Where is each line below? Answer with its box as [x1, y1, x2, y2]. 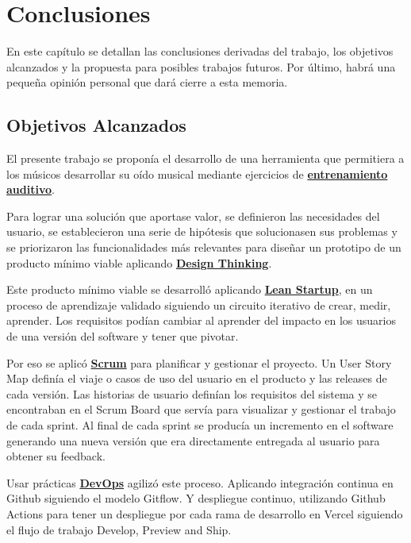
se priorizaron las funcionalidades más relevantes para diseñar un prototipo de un [6, 239, 401, 256]
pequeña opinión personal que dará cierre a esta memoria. [6, 74, 288, 90]
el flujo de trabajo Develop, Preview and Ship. [6, 521, 232, 537]
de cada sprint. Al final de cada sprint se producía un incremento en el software [6, 417, 394, 433]
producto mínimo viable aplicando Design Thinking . [6, 254, 272, 271]
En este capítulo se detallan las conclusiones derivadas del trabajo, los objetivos [6, 43, 394, 60]
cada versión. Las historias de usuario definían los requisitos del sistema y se [6, 385, 378, 402]
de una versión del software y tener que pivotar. [6, 328, 239, 345]
